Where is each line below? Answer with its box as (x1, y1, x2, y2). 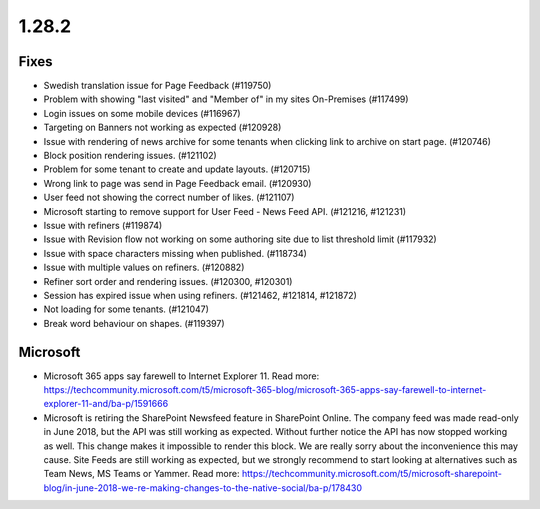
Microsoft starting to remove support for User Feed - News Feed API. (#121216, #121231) (43, 205, 407, 217)
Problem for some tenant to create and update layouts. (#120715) (43, 163, 311, 175)
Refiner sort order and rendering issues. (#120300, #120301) (43, 275, 293, 287)
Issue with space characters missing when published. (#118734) (43, 247, 307, 259)
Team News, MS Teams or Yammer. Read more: (43, 468, 240, 480)
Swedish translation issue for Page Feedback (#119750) (43, 80, 272, 92)
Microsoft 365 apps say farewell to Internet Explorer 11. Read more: (43, 370, 320, 382)
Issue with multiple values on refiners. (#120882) (43, 261, 245, 274)
